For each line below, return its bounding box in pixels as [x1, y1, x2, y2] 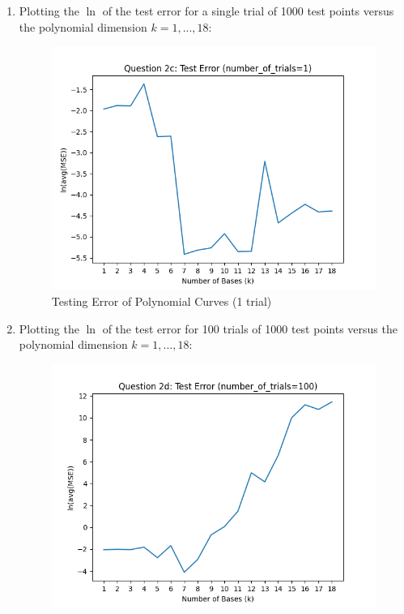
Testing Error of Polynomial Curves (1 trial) [51, 292, 272, 309]
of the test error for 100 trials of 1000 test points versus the [102, 320, 398, 337]
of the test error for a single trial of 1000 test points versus [102, 2, 394, 19]
